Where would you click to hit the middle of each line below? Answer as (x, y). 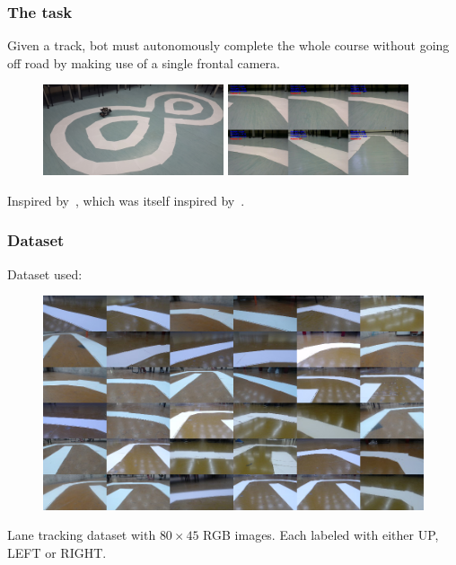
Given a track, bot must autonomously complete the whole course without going (228, 45)
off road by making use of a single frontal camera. (144, 62)
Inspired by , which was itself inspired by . (126, 200)
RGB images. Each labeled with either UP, (321, 535)
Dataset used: (45, 274)
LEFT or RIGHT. (57, 552)
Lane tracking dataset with (82, 535)
